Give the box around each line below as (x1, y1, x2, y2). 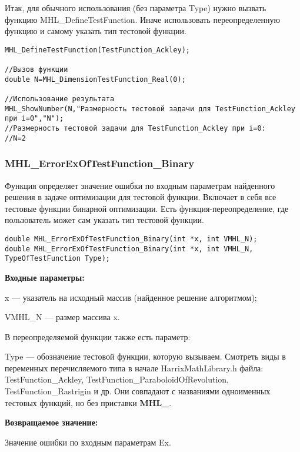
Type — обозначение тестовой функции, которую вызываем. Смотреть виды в (5, 350, 286, 363)
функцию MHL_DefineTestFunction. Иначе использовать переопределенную (5, 13, 280, 25)
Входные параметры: (5, 271, 85, 283)
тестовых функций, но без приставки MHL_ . (5, 396, 172, 408)
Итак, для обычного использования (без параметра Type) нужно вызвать (5, 2, 266, 14)
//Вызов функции (5, 65, 68, 74)
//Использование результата (5, 95, 115, 104)
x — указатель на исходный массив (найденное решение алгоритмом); (5, 291, 257, 303)
